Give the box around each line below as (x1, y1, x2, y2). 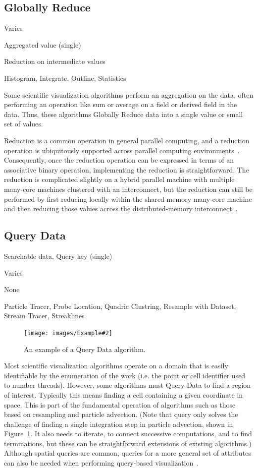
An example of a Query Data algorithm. (24, 344, 146, 354)
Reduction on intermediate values (4, 56, 105, 66)
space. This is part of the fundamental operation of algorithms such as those (4, 399, 236, 410)
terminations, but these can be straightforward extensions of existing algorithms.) (4, 438, 252, 448)
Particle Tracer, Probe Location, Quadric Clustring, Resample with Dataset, (4, 300, 236, 311)
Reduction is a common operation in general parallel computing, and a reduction (4, 135, 250, 145)
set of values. (4, 118, 43, 129)
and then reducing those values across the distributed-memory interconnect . (4, 203, 238, 214)
